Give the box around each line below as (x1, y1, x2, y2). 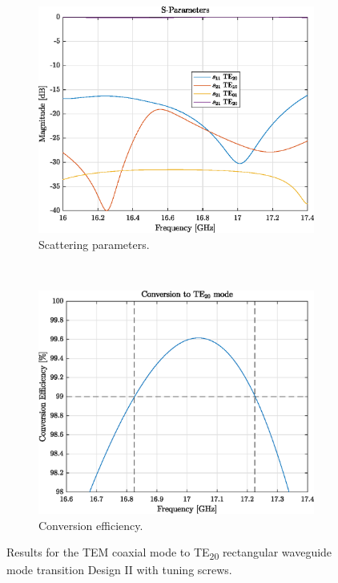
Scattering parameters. (38, 235, 150, 252)
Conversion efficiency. (38, 516, 143, 533)
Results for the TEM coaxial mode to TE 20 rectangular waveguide (6, 544, 332, 563)
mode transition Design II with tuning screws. (6, 561, 232, 578)
